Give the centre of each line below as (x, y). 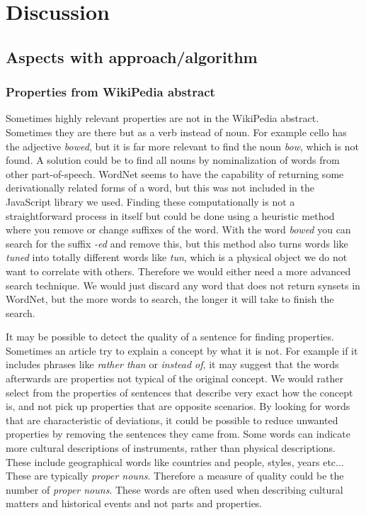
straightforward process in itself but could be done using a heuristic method (170, 215)
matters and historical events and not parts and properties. (134, 503)
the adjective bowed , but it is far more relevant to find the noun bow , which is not (182, 146)
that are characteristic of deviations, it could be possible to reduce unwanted (172, 420)
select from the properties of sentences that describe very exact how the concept (179, 392)
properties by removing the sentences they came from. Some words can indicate (178, 434)
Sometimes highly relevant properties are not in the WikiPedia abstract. (162, 118)
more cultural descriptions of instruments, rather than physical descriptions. (171, 448)
